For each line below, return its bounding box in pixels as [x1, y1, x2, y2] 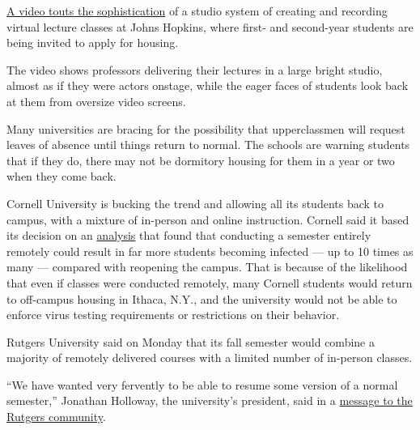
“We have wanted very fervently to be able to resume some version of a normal [6, 376, 398, 393]
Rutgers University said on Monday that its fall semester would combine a [6, 333, 375, 350]
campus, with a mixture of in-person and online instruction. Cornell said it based [6, 211, 409, 228]
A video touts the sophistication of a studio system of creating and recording [6, 2, 388, 19]
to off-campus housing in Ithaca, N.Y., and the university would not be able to [6, 290, 397, 307]
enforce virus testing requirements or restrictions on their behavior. [6, 306, 340, 323]
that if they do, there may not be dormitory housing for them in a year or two [6, 151, 395, 168]
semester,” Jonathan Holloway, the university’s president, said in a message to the [6, 392, 413, 409]
